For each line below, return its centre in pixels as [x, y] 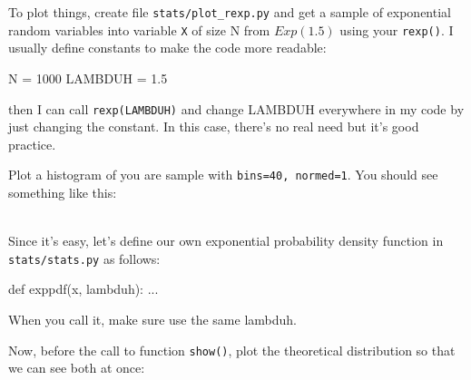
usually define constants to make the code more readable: [167, 48]
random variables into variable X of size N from [139, 29]
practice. [32, 144]
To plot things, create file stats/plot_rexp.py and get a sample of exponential [230, 12]
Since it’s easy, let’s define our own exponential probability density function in [226, 241]
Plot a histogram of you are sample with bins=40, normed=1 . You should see [223, 175]
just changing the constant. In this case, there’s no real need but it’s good [214, 127]
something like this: [63, 192]
